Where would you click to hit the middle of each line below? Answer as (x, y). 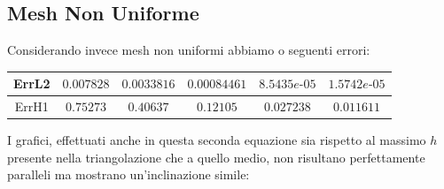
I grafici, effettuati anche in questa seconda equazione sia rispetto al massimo (217, 140)
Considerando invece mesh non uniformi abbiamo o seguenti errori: (189, 50)
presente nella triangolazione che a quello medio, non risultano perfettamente (216, 157)
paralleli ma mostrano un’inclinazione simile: (129, 174)
